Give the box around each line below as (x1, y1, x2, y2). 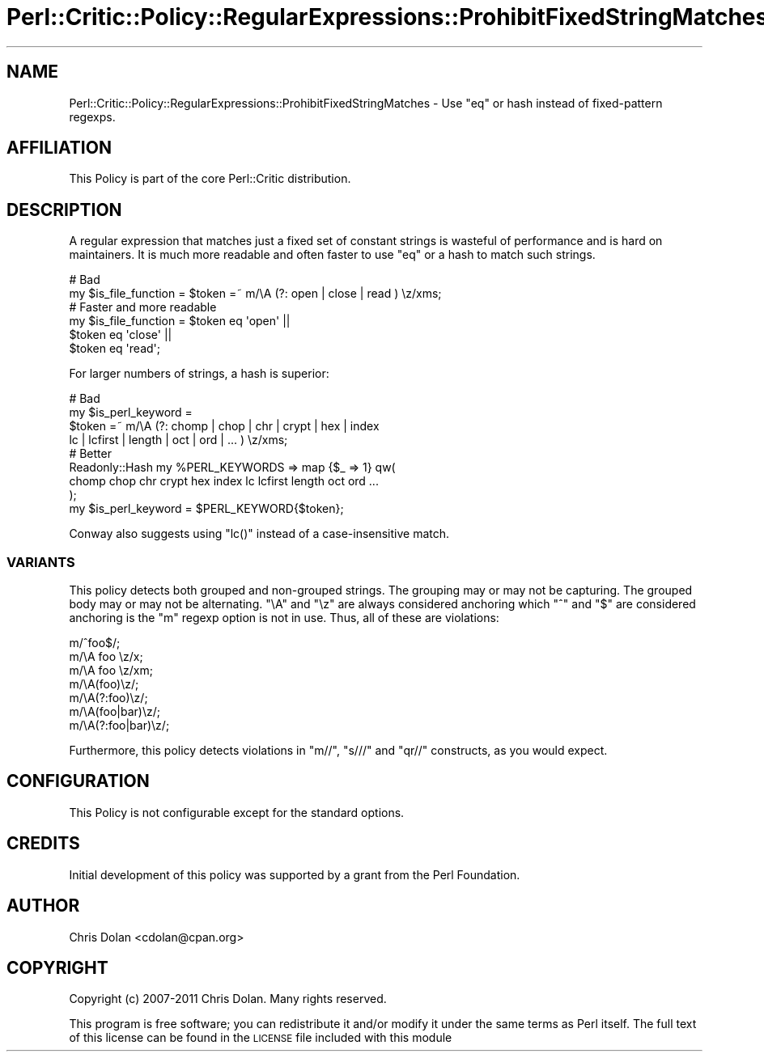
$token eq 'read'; (69, 341, 161, 356)
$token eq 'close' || (69, 328, 172, 342)
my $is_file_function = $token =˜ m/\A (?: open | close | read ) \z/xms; (69, 286, 442, 301)
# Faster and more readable (69, 300, 217, 315)
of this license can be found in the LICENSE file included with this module (69, 1030, 452, 1045)
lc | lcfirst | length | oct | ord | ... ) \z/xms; (69, 433, 288, 447)
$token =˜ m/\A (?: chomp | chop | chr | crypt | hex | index (69, 419, 380, 434)
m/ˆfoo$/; (69, 636, 121, 650)
